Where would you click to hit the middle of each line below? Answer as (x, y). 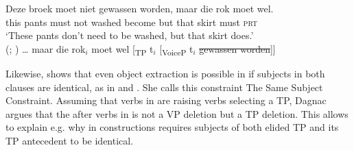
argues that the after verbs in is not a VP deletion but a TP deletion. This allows (177, 113)
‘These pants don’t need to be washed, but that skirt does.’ (130, 35)
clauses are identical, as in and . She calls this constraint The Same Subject (164, 87)
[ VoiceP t (176, 49)
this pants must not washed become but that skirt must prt (132, 22)
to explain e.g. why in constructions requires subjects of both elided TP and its (172, 127)
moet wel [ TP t (122, 49)
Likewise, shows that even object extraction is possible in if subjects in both (165, 73)
